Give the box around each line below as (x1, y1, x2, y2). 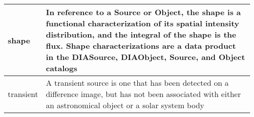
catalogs (45, 62, 77, 74)
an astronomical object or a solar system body (45, 99, 204, 111)
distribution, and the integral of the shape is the (45, 29, 236, 40)
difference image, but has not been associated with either (45, 88, 241, 99)
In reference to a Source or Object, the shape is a (45, 6, 241, 18)
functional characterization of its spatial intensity (45, 18, 239, 29)
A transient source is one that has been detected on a (45, 77, 229, 88)
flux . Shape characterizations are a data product (45, 40, 236, 51)
